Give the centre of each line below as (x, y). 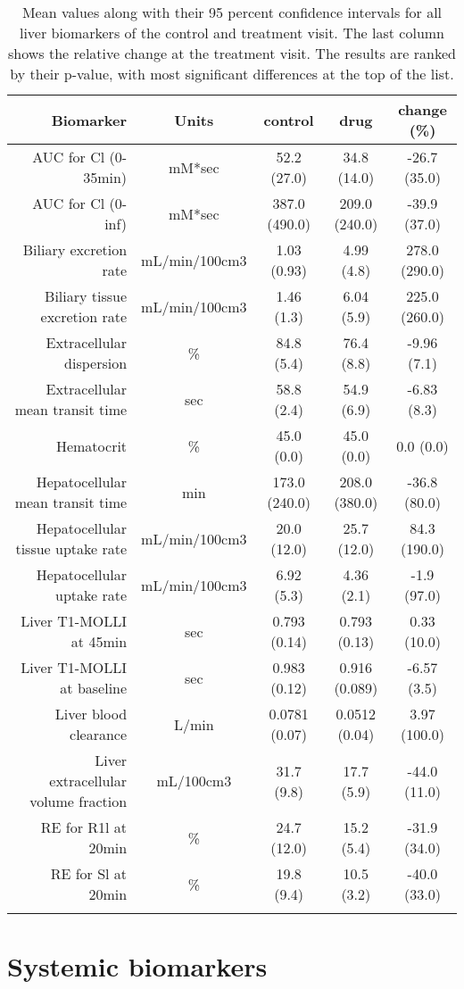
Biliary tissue (86, 296)
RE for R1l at (84, 827)
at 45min (99, 641)
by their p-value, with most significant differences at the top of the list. (232, 74)
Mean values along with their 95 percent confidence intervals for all (232, 12)
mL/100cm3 (194, 781)
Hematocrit (91, 445)
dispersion (96, 363)
